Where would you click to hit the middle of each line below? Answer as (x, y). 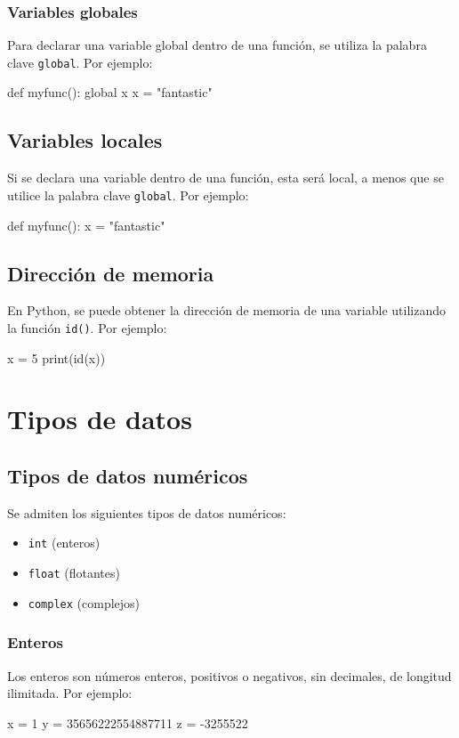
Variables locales (85, 140)
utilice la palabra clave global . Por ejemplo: (128, 195)
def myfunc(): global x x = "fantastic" (110, 92)
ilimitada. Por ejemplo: (70, 693)
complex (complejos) (84, 602)
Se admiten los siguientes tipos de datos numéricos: (147, 512)
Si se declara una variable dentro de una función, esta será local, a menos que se (225, 178)
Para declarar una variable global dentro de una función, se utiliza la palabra (217, 45)
